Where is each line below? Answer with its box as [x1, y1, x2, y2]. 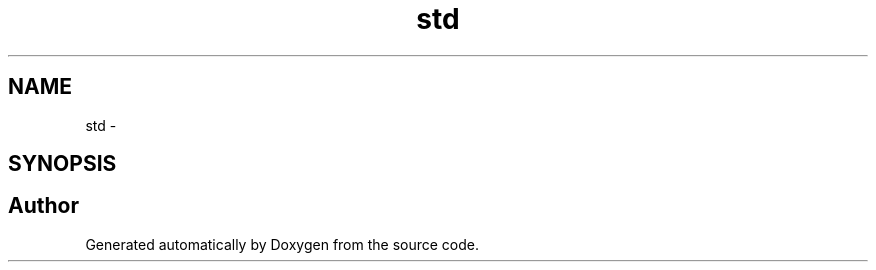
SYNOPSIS [8, 151, 117, 177]
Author [8, 193, 79, 219]
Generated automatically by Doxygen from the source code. [85, 235, 480, 253]
